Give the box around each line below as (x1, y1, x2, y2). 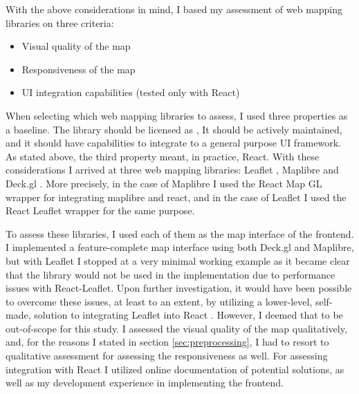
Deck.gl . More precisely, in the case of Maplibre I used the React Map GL (6, 176, 322, 190)
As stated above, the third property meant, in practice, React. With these (6, 149, 320, 163)
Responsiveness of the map (21, 62, 136, 76)
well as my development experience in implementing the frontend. (6, 375, 284, 390)
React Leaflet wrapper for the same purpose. (6, 203, 195, 218)
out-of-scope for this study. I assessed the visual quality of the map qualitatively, (6, 321, 347, 335)
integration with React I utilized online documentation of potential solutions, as (6, 362, 344, 376)
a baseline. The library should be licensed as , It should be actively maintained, (6, 122, 342, 136)
